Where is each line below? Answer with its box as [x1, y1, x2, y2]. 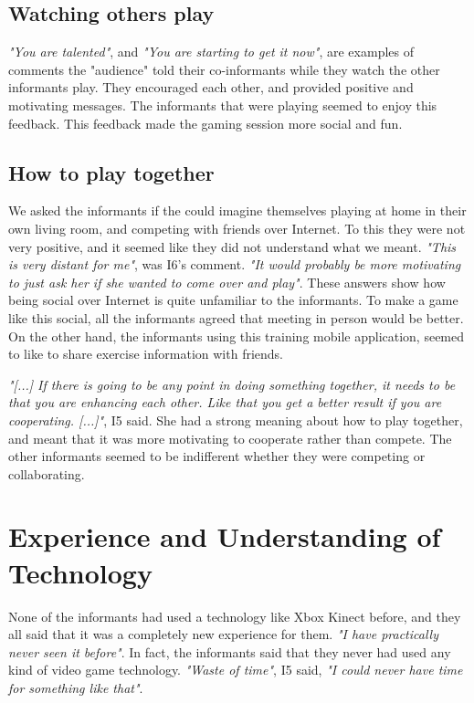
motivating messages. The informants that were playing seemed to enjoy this [8, 95, 437, 114]
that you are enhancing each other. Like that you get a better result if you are [8, 393, 442, 412]
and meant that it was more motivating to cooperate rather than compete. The [8, 428, 452, 447]
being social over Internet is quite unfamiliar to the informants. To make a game [8, 290, 458, 310]
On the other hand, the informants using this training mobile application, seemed [8, 326, 465, 345]
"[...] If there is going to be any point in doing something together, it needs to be [8, 374, 456, 393]
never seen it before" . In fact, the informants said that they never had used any [8, 642, 451, 661]
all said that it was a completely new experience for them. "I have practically [8, 624, 438, 644]
